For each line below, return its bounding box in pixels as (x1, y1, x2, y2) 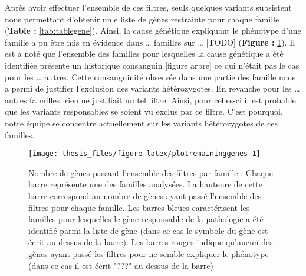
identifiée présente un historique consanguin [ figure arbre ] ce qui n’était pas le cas (5, 59, 300, 71)
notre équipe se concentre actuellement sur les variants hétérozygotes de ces (5, 116, 278, 129)
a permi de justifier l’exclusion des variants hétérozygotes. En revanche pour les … (5, 82, 300, 95)
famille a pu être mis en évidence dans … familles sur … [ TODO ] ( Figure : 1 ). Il (5, 35, 295, 48)
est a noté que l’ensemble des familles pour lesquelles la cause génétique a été (5, 47, 284, 60)
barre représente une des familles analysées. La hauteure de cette (28, 178, 262, 190)
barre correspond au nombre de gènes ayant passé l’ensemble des (28, 189, 262, 202)
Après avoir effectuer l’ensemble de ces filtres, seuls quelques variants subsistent (5, 1, 292, 13)
